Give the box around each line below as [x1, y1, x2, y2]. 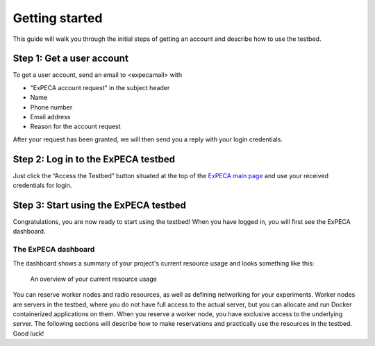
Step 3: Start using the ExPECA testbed [12, 199, 187, 211]
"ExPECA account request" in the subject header [30, 83, 170, 92]
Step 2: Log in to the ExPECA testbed [12, 153, 175, 165]
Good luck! [12, 329, 44, 338]
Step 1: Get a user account [12, 53, 128, 64]
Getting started [12, 10, 103, 26]
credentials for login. [12, 181, 72, 190]
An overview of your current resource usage [30, 275, 158, 283]
